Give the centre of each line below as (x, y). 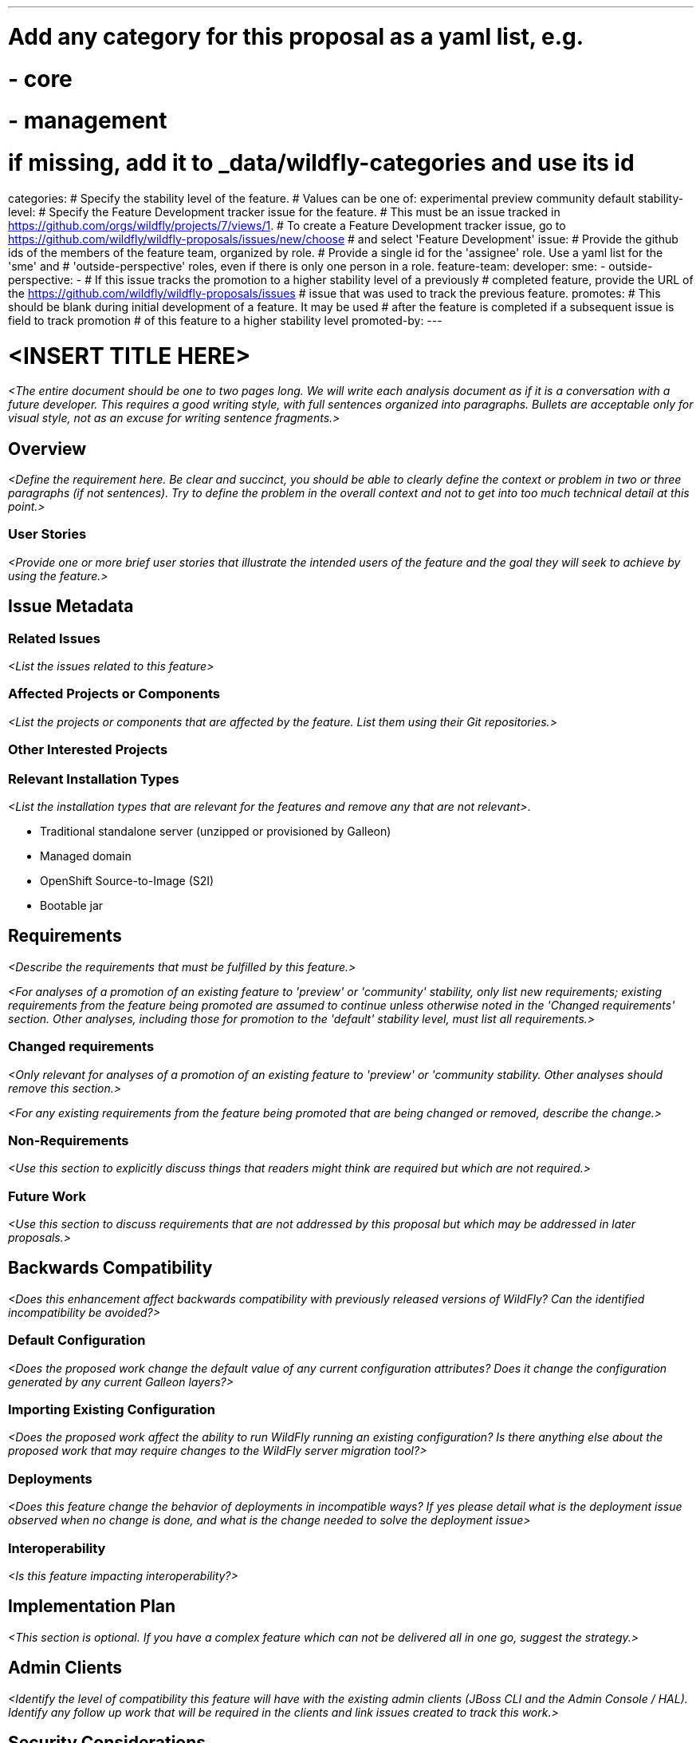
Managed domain (86, 856)
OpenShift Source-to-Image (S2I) (127, 880)
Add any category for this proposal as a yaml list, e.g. (296, 36)
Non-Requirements (69, 1140)
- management (88, 121)
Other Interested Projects (88, 750)
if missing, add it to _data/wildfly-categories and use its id (321, 163)
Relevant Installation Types (94, 779)
